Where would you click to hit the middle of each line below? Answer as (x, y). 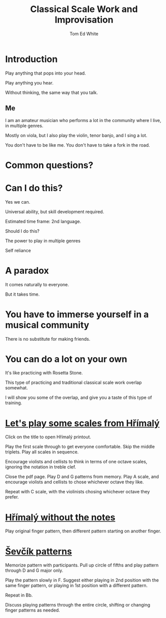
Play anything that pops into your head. (45, 73)
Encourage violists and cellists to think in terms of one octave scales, (76, 462)
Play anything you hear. (29, 83)
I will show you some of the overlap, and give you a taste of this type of (79, 398)
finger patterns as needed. (32, 610)
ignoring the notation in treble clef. (41, 467)
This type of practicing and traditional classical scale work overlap (73, 383)
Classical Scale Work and (84, 9)
